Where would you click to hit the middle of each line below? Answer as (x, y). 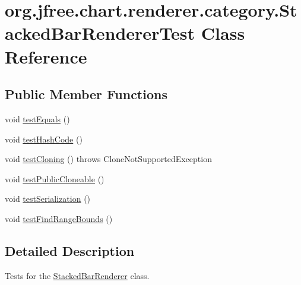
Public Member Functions (86, 94)
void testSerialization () (48, 199)
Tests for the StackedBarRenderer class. (77, 275)
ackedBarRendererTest (100, 33)
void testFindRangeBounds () (59, 218)
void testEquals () (37, 118)
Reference (46, 56)
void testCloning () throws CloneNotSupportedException (108, 159)
